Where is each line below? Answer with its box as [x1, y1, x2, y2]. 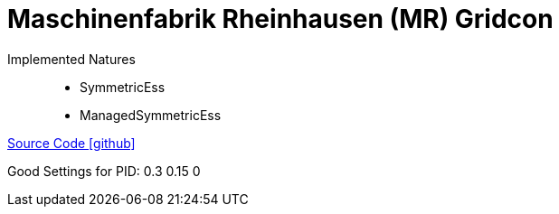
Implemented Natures [7, 51, 136, 67]
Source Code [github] [7, 135, 136, 151]
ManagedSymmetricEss [80, 107, 222, 123]
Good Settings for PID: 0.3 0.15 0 [7, 163, 201, 179]
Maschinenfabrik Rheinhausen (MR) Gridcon [7, 4, 554, 34]
